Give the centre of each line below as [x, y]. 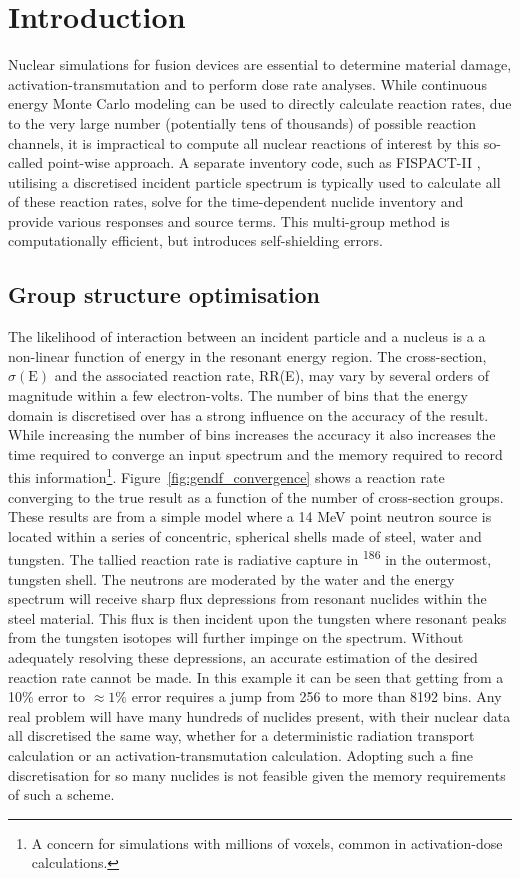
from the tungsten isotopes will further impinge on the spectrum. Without [236, 637]
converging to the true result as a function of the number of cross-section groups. [256, 496]
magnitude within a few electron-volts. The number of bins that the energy [238, 395]
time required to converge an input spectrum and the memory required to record [255, 453]
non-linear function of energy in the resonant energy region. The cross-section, [247, 355]
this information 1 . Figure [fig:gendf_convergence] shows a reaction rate [226, 476]
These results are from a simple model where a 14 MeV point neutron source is [250, 516]
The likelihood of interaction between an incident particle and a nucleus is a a [247, 336]
